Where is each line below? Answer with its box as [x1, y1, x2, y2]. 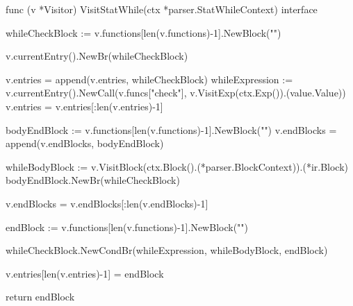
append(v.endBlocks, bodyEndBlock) [6, 136, 164, 151]
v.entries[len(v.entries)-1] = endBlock [6, 266, 164, 280]
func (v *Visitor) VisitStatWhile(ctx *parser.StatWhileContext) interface [6, 2, 318, 16]
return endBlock [6, 289, 75, 304]
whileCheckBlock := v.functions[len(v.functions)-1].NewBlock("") [6, 25, 281, 40]
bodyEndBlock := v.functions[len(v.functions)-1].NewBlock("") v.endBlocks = [6, 122, 337, 137]
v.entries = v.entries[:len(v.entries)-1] [6, 99, 163, 113]
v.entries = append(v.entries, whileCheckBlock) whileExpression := [6, 71, 293, 86]
